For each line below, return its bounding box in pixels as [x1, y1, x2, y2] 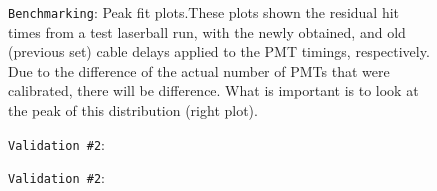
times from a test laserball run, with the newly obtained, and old [8, 21, 406, 42]
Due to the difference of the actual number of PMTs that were [8, 60, 390, 81]
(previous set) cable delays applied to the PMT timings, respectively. [8, 41, 430, 62]
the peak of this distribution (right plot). [8, 100, 258, 121]
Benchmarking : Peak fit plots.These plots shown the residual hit [8, 2, 400, 22]
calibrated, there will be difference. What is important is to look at [8, 80, 419, 101]
